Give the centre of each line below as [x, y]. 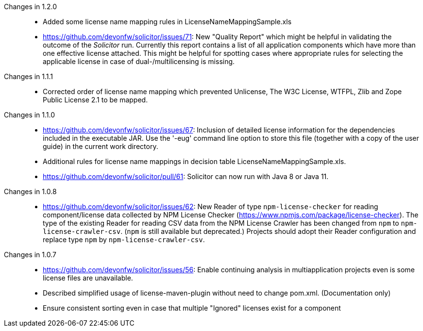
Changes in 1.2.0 [31, 7]
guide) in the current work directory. [101, 146]
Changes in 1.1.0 [30, 115]
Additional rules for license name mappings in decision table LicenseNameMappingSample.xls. [195, 161]
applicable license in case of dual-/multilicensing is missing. [139, 61]
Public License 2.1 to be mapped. [95, 100]
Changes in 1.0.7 [30, 255]
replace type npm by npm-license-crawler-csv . [124, 240]
